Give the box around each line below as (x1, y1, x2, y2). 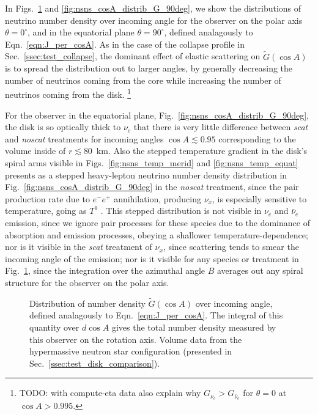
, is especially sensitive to (212, 192, 307, 205)
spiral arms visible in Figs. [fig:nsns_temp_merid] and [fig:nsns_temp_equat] (5, 156, 298, 169)
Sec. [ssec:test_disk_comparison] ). (29, 356, 160, 369)
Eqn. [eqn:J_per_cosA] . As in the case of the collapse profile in (5, 37, 245, 50)
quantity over (29, 320, 79, 333)
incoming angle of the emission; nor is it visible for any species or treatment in (5, 252, 299, 265)
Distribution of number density (29, 296, 146, 309)
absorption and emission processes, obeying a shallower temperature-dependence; (5, 228, 308, 241)
